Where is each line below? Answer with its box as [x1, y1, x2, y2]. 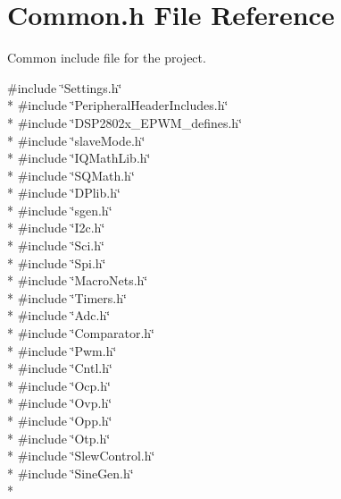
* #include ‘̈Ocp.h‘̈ [7, 376, 111, 394]
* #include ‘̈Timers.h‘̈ [7, 288, 127, 307]
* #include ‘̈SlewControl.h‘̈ [7, 446, 155, 465]
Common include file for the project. [7, 48, 206, 67]
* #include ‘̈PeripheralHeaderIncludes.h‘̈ [7, 96, 229, 114]
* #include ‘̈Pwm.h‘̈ [7, 341, 117, 359]
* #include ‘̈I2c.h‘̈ [7, 218, 105, 237]
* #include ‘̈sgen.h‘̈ [7, 200, 112, 219]
